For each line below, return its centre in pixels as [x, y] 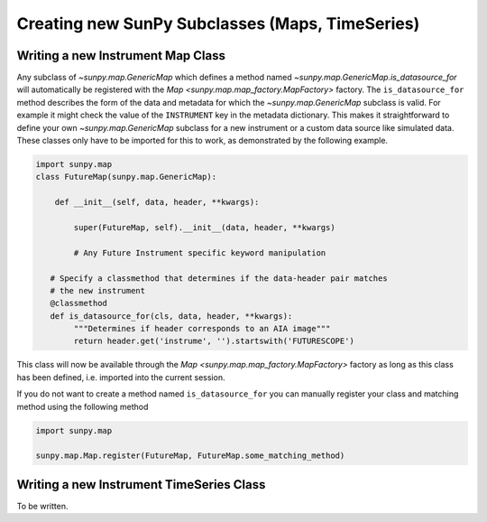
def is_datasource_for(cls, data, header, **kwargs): [171, 316]
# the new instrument [98, 290]
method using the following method [83, 406]
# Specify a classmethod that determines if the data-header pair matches [219, 278]
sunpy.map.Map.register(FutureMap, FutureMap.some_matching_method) [190, 456]
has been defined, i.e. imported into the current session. [121, 377]
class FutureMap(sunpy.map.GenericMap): [126, 177]
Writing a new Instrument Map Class [121, 56]
